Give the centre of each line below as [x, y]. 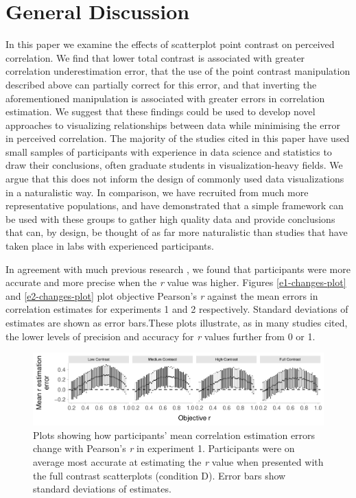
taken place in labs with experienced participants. [110, 246]
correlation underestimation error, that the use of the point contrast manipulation [178, 71]
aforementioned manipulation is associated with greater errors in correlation [165, 98]
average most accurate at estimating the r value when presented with [178, 462]
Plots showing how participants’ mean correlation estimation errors [174, 435]
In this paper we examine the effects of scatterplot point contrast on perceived [170, 44]
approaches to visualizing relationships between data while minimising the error [173, 125]
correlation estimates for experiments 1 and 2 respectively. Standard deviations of [177, 309]
